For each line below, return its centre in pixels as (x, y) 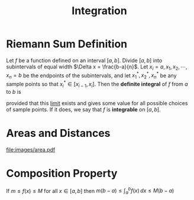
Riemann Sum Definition (67, 44)
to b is (14, 91)
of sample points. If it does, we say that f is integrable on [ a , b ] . (83, 109)
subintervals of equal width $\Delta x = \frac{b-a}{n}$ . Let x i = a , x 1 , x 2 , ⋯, (97, 67)
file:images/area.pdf (31, 149)
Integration (99, 11)
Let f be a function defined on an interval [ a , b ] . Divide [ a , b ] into (84, 60)
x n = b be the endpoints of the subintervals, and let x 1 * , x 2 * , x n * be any (91, 76)
